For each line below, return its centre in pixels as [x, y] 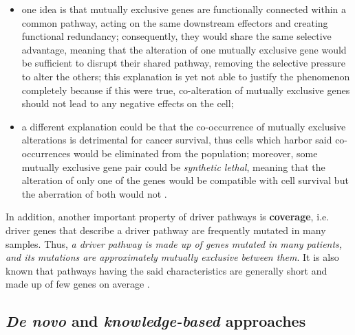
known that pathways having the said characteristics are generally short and [166, 270]
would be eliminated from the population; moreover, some [195, 153]
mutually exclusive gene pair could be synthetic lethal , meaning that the [173, 166]
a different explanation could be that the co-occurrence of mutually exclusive [184, 126]
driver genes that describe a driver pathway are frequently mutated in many [166, 230]
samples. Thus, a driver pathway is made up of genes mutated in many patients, [174, 243]
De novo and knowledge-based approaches [156, 321]
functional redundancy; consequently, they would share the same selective [176, 36]
